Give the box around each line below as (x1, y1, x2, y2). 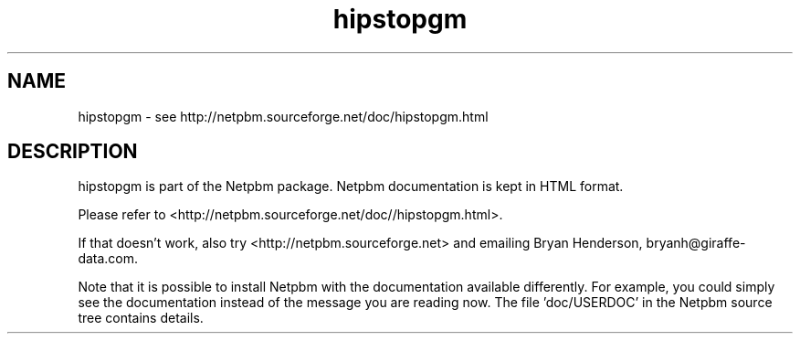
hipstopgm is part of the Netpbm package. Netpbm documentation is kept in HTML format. (78, 178, 624, 195)
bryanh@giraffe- (646, 235, 746, 251)
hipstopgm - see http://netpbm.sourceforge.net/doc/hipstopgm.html (78, 108, 489, 124)
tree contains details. (78, 310, 204, 326)
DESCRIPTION (7, 140, 138, 164)
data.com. (78, 250, 139, 267)
